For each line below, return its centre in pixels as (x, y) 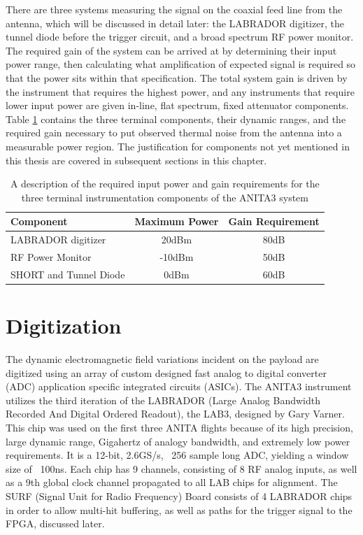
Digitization (64, 326)
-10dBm (177, 257)
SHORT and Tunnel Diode (68, 274)
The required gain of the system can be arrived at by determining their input (171, 50)
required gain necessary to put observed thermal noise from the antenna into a (174, 133)
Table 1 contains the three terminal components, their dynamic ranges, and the (176, 119)
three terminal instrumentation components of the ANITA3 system (165, 197)
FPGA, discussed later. (55, 523)
